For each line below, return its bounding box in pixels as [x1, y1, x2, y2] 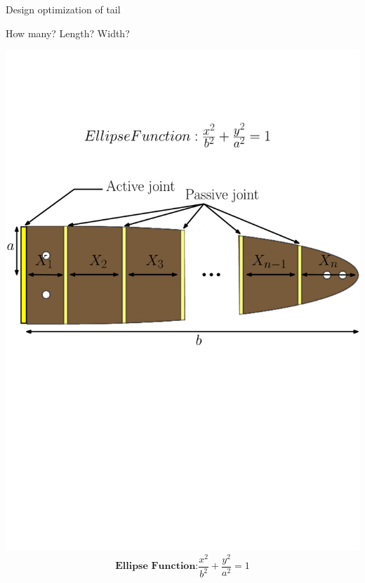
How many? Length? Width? [6, 25, 130, 40]
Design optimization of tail [6, 2, 121, 16]
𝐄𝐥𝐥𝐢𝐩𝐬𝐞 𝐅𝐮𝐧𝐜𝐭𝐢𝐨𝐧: [115, 561, 199, 572]
